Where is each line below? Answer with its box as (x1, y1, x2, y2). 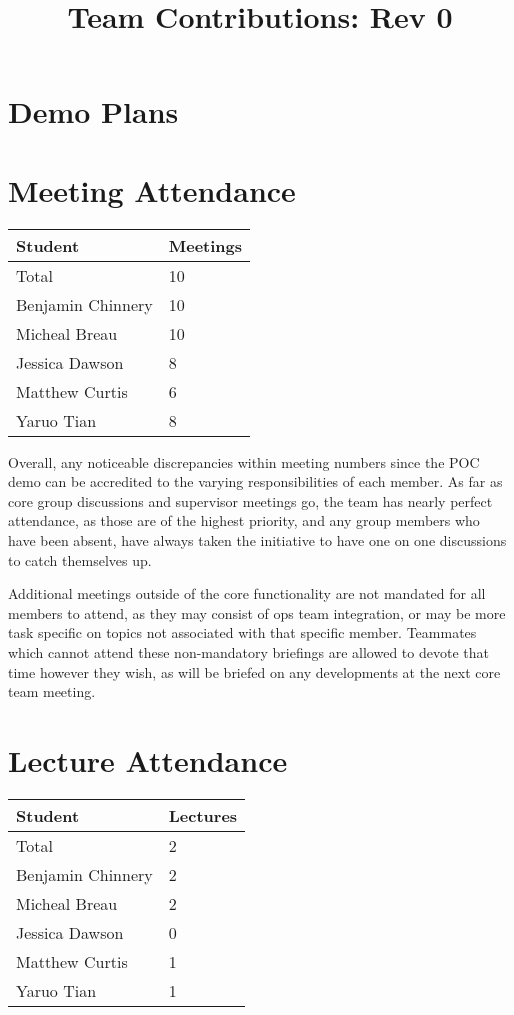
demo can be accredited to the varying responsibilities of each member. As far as (8, 471, 503, 492)
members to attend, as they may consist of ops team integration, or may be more (8, 602, 506, 623)
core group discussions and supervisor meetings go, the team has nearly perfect (8, 490, 493, 511)
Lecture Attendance (8, 740, 288, 780)
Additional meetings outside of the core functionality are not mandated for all (8, 583, 486, 604)
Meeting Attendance (8, 169, 296, 210)
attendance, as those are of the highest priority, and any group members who (8, 510, 480, 531)
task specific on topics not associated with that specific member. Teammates (8, 622, 477, 643)
